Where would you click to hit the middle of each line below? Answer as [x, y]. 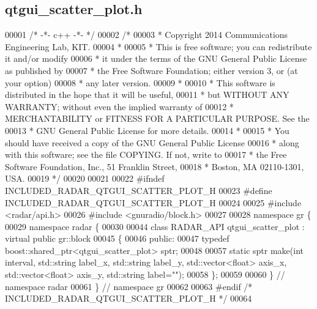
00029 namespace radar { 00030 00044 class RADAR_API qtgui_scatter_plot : [155, 226]
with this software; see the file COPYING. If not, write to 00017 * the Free [146, 154]
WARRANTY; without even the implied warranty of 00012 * [119, 106]
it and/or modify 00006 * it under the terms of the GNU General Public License [156, 58]
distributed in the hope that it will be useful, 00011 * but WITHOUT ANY [147, 95]
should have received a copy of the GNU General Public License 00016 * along [152, 142]
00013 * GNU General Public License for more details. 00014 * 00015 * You [147, 130]
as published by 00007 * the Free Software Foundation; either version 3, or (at [151, 70]
